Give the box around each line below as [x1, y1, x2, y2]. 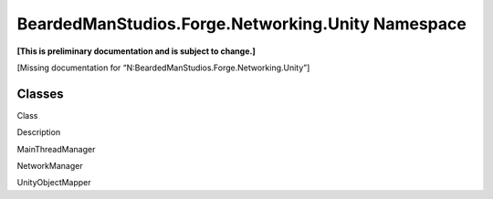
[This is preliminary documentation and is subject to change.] [16, 46, 256, 57]
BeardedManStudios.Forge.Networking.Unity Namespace [16, 14, 467, 34]
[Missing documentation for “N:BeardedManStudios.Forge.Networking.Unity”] [16, 62, 310, 73]
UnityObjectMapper [16, 177, 91, 188]
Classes [16, 86, 64, 101]
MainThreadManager [16, 143, 96, 154]
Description [16, 127, 61, 138]
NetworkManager [16, 161, 83, 172]
